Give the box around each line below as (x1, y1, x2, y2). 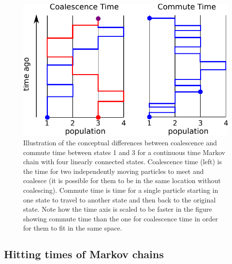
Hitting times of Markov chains (4, 247, 164, 262)
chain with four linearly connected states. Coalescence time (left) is (23, 156, 222, 167)
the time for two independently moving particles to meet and (23, 166, 204, 176)
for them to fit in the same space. (23, 223, 122, 233)
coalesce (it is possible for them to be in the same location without (23, 175, 221, 186)
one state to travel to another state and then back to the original (23, 194, 216, 204)
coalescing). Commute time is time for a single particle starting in (23, 185, 218, 195)
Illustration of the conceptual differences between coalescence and (23, 137, 217, 147)
